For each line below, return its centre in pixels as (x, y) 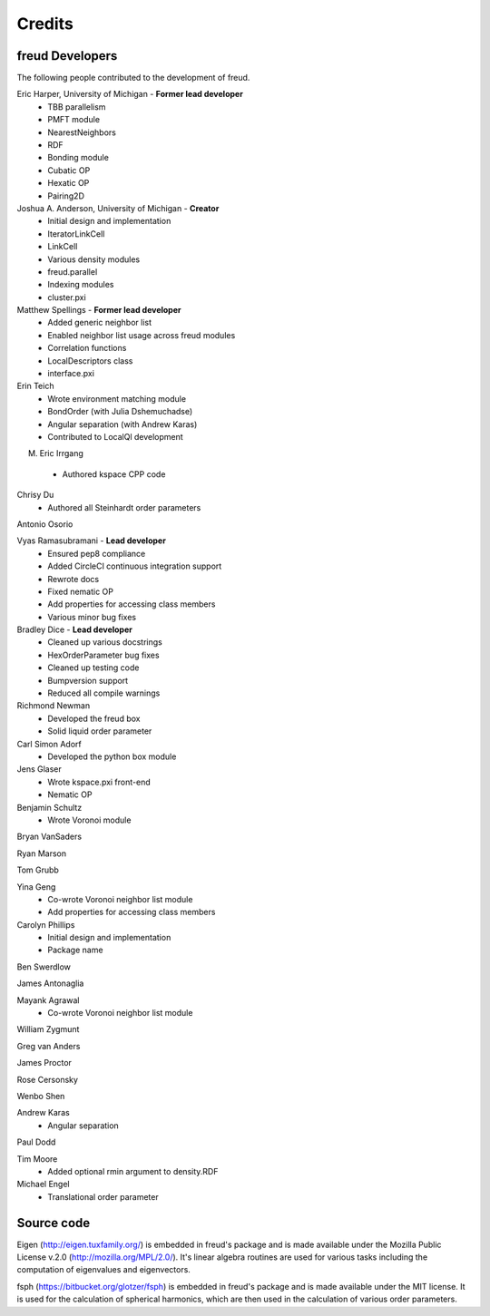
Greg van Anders (49, 1046)
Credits (45, 24)
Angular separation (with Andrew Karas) (122, 424)
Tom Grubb (38, 870)
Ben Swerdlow (44, 967)
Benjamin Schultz (49, 807)
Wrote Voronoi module (89, 820)
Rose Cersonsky (48, 1079)
